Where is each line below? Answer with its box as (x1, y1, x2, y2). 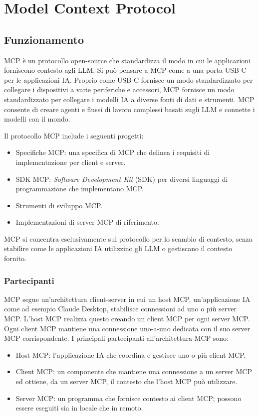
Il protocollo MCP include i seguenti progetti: (4, 130, 144, 140)
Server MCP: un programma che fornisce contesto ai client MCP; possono (15, 393, 242, 403)
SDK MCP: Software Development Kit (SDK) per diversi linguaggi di (15, 173, 228, 184)
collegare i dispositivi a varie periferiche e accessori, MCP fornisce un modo (4, 84, 235, 95)
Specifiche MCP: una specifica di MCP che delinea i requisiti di (15, 147, 210, 157)
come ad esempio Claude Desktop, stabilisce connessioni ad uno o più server (4, 303, 237, 314)
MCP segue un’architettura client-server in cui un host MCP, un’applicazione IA (4, 293, 251, 304)
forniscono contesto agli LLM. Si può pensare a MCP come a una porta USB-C (4, 65, 247, 75)
